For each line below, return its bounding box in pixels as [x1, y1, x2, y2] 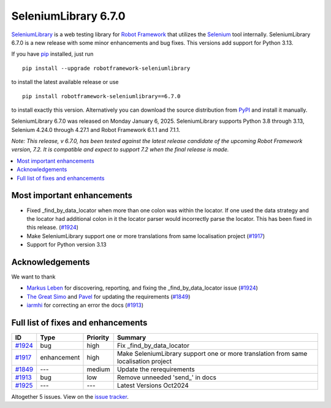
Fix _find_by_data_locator [116, 341, 190, 350]
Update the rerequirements [116, 365, 196, 374]
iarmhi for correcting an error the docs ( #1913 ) [26, 301, 144, 309]
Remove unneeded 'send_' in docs [116, 373, 217, 382]
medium [86, 365, 110, 374]
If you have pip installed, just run [11, 50, 94, 58]
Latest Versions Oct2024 [116, 381, 189, 390]
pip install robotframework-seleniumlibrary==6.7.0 [22, 93, 181, 99]
